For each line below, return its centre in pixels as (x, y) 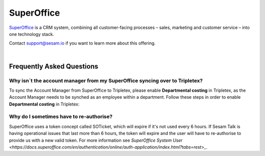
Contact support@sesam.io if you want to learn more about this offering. (82, 43)
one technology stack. (32, 34)
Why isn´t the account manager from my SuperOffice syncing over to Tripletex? (106, 80)
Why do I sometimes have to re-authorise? (61, 117)
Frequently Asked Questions (54, 66)
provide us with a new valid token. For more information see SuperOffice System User (96, 140)
